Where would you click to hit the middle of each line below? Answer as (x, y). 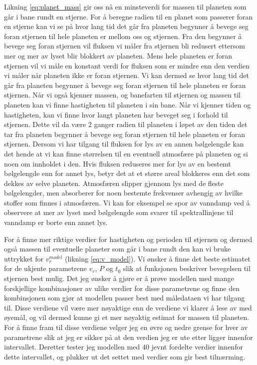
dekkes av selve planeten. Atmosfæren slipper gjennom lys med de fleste (114, 183)
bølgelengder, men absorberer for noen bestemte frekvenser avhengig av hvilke (124, 193)
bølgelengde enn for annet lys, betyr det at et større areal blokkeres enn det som (127, 173)
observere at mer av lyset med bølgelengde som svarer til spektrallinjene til (119, 212)
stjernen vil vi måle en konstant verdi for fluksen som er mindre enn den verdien (127, 65)
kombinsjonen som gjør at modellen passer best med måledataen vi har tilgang (125, 298)
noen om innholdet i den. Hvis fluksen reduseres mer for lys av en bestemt (118, 163)
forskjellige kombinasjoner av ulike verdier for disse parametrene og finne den (122, 288)
